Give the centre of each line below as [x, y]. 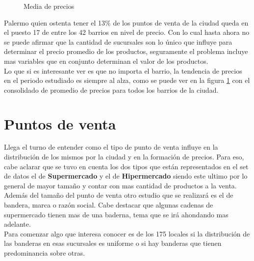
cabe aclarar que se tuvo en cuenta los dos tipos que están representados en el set [126, 166]
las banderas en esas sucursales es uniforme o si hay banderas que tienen [113, 243]
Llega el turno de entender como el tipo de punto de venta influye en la [111, 147]
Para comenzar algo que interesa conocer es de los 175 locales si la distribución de [127, 233]
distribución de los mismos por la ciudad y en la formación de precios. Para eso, [124, 157]
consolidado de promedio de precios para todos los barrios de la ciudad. [111, 90]
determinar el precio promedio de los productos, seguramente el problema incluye [126, 51]
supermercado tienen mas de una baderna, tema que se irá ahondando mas [116, 214]
